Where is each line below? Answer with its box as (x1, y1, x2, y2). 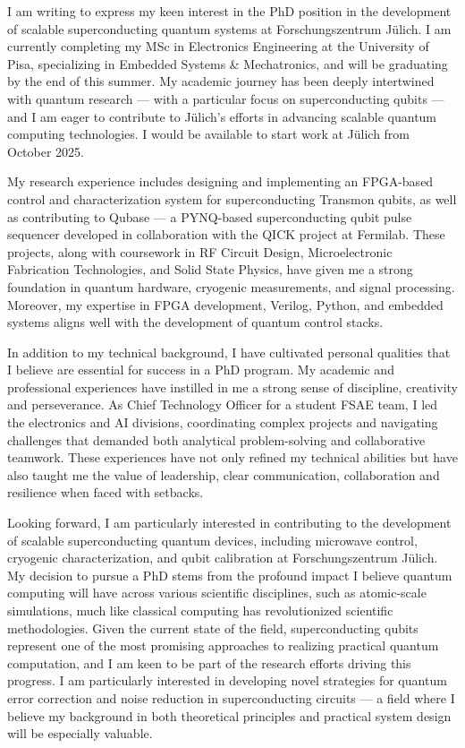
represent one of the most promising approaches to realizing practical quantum (7, 636, 439, 655)
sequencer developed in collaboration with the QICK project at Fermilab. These (7, 225, 445, 244)
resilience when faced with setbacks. (7, 483, 204, 502)
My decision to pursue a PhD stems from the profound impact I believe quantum (7, 565, 452, 584)
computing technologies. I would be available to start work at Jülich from (7, 125, 410, 143)
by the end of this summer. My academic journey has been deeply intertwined (7, 72, 435, 90)
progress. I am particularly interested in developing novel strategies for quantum (7, 671, 447, 690)
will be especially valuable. (7, 724, 153, 743)
